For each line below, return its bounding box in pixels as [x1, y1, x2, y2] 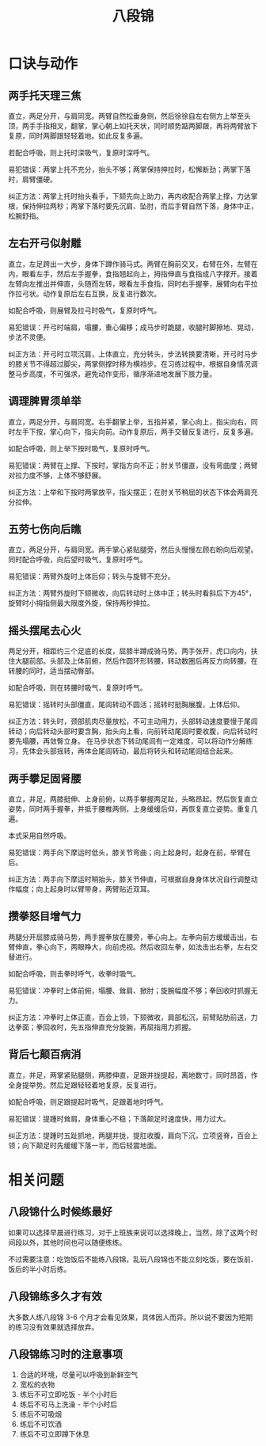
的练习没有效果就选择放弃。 [8, 1322, 99, 1331]
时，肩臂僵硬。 [8, 175, 57, 184]
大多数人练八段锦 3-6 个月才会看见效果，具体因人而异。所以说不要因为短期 [8, 1312, 253, 1322]
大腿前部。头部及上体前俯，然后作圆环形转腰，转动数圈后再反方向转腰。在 [14, 656, 258, 666]
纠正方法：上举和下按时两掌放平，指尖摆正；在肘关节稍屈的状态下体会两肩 [8, 487, 251, 497]
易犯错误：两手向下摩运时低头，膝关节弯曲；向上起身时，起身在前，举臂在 [8, 848, 251, 858]
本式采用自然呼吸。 [8, 831, 71, 840]
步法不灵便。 [8, 332, 50, 341]
